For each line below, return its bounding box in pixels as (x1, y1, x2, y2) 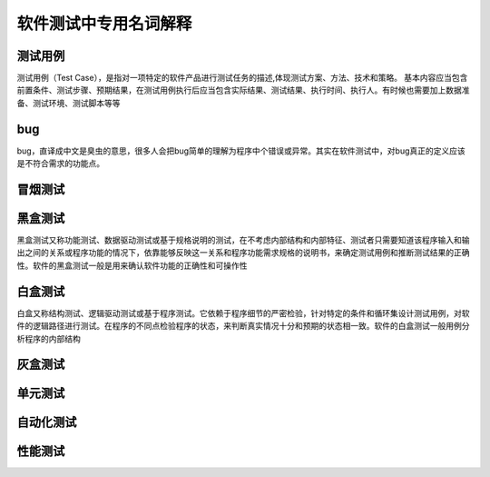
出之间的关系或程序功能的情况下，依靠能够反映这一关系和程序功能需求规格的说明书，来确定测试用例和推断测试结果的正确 (16, 247, 470, 258)
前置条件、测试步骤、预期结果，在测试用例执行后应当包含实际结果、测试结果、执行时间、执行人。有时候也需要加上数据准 (16, 84, 470, 95)
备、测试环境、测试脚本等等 (16, 97, 121, 108)
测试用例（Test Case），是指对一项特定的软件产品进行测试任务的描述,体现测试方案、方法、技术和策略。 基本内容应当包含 (16, 73, 468, 84)
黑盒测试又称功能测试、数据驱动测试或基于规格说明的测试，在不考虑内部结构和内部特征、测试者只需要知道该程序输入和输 (16, 234, 470, 245)
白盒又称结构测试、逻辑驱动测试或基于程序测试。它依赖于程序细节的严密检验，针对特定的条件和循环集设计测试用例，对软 (16, 307, 470, 318)
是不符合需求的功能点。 (16, 158, 104, 169)
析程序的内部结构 (16, 333, 81, 344)
